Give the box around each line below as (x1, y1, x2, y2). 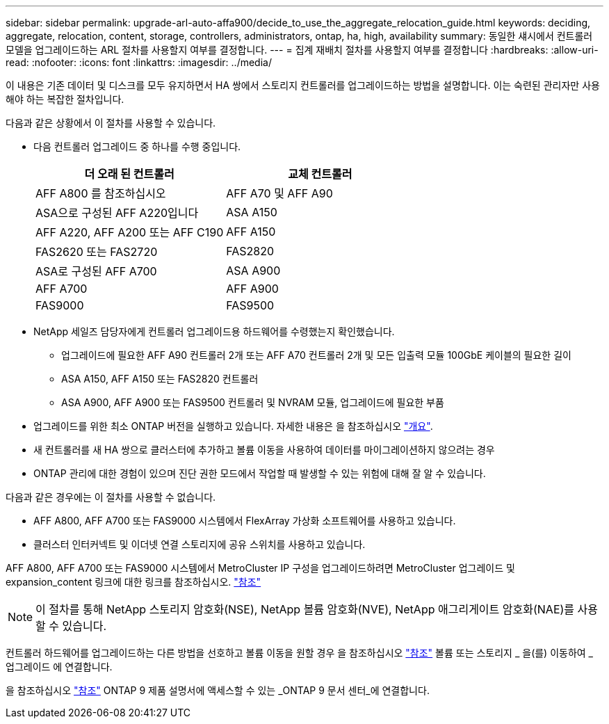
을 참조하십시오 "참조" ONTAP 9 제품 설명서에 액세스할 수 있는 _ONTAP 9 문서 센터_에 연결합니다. (6, 684, 430, 696)
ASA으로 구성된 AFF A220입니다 (35, 206, 199, 220)
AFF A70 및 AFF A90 (226, 186, 333, 200)
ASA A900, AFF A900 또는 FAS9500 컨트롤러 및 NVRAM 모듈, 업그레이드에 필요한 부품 (61, 396, 444, 408)
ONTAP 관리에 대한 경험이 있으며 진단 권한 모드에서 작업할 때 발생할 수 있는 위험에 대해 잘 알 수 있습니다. (33, 467, 486, 479)
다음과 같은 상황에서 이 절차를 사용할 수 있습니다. (6, 117, 216, 129)
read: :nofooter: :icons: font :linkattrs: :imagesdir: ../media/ (6, 56, 272, 68)
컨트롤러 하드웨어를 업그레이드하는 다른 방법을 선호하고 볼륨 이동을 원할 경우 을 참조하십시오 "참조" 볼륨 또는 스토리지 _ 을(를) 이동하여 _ (6, 647, 594, 659)
